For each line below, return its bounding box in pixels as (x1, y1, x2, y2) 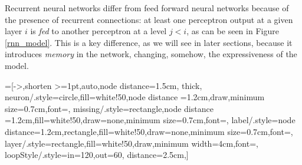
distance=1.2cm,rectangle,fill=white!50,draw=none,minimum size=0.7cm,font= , (5, 125, 293, 137)
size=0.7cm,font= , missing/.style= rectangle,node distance (5, 102, 214, 114)
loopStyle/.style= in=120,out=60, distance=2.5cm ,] (5, 148, 189, 161)
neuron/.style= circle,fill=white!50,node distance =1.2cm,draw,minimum (5, 91, 265, 103)
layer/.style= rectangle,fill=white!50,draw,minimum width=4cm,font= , (5, 137, 258, 149)
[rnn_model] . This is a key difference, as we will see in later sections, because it (5, 36, 293, 48)
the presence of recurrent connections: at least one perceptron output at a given (5, 13, 293, 25)
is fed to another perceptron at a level (30, 25, 167, 37)
